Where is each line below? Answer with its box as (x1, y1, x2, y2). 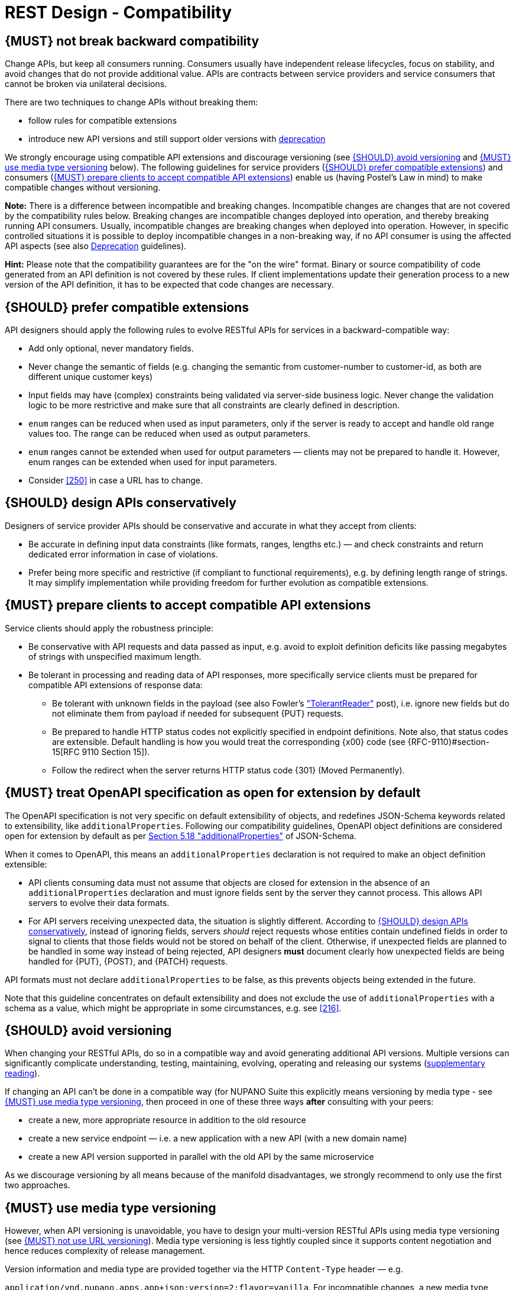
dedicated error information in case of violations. (28, 549, 218, 559)
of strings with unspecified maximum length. (28, 651, 202, 662)
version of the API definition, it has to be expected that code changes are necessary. (5, 279, 334, 290)
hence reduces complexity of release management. (5, 1246, 205, 1256)
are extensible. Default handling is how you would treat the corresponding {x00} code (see (52, 736, 405, 747)
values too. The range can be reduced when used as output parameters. (28, 428, 310, 439)
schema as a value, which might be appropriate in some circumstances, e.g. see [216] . (5, 1002, 342, 1013)
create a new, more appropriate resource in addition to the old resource (28, 1115, 306, 1125)
